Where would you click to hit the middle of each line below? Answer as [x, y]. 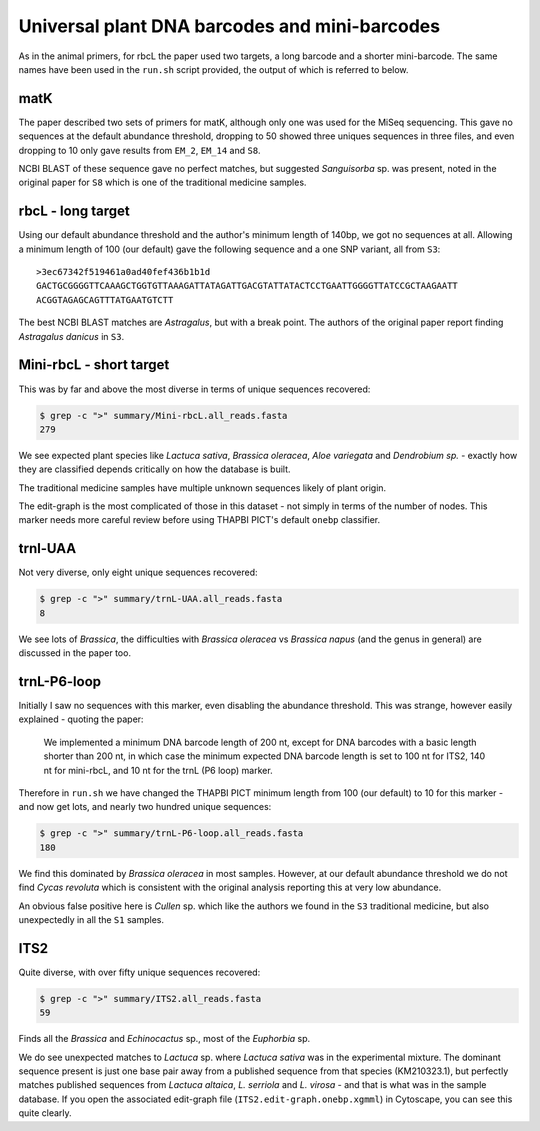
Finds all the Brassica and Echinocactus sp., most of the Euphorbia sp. [164, 1039]
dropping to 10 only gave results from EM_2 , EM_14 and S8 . [139, 150]
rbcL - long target [74, 211]
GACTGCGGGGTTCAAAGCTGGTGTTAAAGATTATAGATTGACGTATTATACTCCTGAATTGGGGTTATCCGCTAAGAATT [247, 286]
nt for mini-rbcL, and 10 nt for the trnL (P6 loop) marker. [158, 770]
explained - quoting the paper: [81, 719]
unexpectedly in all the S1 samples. [91, 919]
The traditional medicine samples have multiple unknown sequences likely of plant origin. [202, 487]
